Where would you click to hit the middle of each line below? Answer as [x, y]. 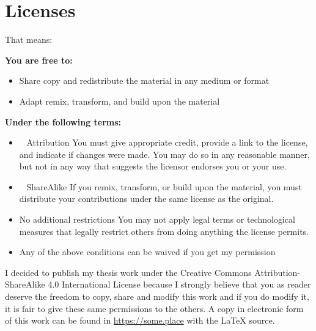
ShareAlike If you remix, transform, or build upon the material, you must [164, 186]
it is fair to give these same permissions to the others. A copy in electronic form [154, 308]
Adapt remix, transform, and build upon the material [119, 101]
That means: [29, 39]
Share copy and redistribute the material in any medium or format [144, 80]
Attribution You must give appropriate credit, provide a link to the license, [167, 142]
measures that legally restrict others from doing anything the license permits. [164, 231]
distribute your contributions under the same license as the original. [146, 199]
